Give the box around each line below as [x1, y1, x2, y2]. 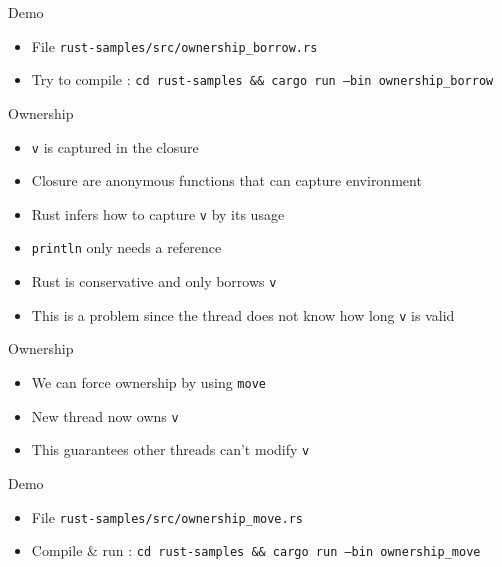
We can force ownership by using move [31, 371, 266, 392]
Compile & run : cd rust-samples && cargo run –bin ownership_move [31, 540, 481, 561]
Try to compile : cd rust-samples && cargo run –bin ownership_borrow [31, 69, 494, 90]
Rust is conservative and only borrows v [31, 271, 277, 292]
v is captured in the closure [31, 136, 199, 157]
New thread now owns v [31, 405, 179, 426]
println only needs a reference [31, 237, 222, 258]
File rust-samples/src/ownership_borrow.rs [31, 35, 318, 56]
